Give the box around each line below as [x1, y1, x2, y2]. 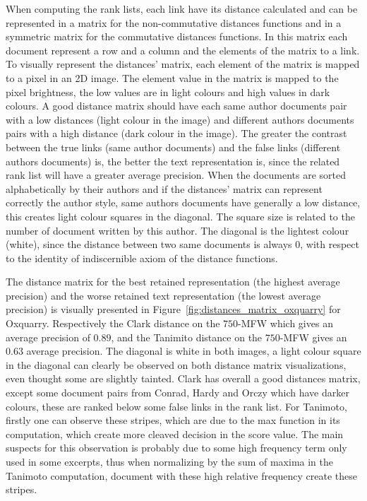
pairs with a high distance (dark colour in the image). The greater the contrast [6, 126, 347, 141]
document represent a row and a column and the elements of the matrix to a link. [6, 42, 360, 57]
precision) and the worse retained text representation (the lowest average [6, 288, 321, 302]
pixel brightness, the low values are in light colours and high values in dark [6, 84, 330, 99]
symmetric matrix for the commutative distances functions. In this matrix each [6, 29, 348, 44]
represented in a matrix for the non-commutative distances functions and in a [6, 15, 342, 30]
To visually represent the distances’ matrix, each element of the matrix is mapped [6, 57, 360, 71]
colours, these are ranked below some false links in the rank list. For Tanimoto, [6, 399, 347, 413]
